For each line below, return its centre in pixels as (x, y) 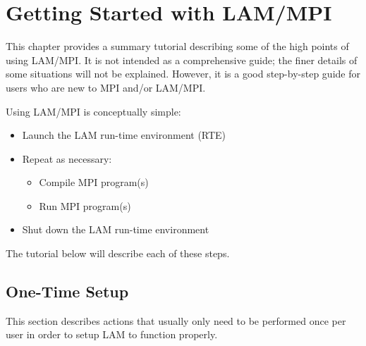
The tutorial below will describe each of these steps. (118, 253)
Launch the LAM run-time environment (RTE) (124, 135)
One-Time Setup (67, 291)
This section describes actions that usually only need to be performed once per (176, 320)
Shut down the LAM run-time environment (116, 229)
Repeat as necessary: (67, 158)
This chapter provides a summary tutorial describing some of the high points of (177, 46)
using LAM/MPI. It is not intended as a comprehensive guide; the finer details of (182, 60)
